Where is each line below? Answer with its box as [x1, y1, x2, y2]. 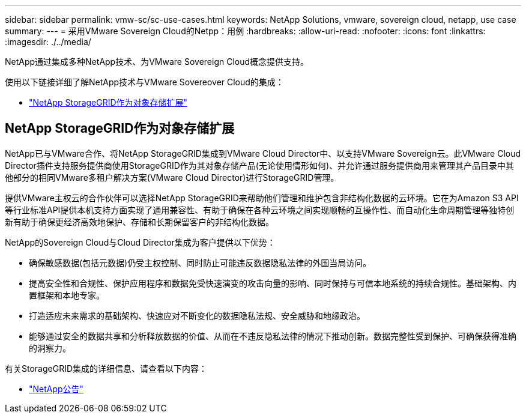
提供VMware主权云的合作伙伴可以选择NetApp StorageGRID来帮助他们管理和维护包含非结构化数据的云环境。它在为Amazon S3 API [5, 192, 519, 203]
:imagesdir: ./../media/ [5, 37, 91, 47]
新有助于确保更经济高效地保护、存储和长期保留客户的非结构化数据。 [5, 216, 274, 227]
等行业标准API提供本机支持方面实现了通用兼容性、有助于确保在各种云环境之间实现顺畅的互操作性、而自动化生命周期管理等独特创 [5, 204, 515, 215]
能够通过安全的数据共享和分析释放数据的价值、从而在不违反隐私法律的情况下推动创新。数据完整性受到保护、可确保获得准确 [29, 330, 516, 341]
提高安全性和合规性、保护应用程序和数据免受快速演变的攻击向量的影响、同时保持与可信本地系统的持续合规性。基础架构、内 [29, 277, 516, 288]
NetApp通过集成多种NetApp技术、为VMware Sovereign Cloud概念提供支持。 [5, 56, 309, 67]
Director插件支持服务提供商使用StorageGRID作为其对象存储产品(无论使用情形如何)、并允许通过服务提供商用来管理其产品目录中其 [5, 160, 515, 171]
